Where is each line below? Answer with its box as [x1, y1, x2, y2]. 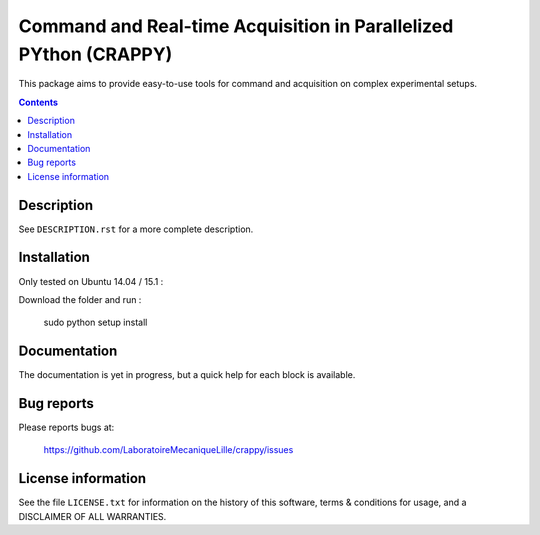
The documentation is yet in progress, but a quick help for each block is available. [18, 369, 356, 381]
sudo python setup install [43, 316, 148, 329]
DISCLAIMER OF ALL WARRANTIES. [18, 510, 167, 522]
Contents [18, 96, 59, 108]
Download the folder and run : [18, 293, 142, 305]
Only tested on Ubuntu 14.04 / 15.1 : [18, 275, 164, 287]
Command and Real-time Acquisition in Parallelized [18, 15, 454, 37]
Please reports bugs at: [18, 421, 115, 434]
